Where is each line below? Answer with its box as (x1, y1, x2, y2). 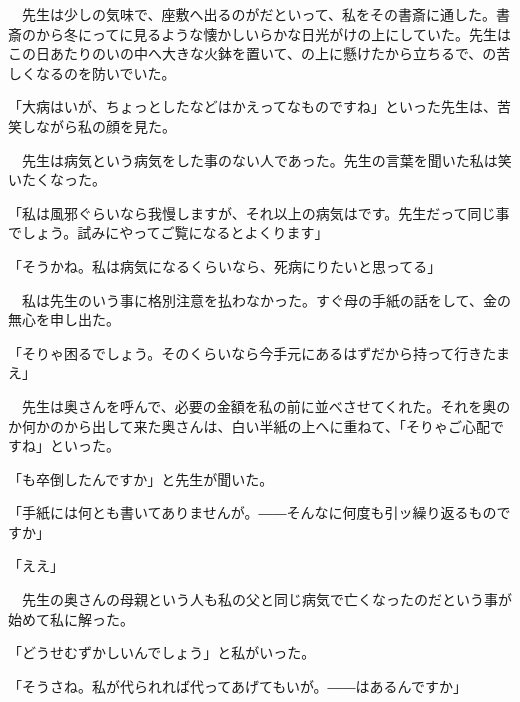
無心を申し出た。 (8, 309, 120, 330)
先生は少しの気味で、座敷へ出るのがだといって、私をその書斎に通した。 (21, 4, 497, 24)
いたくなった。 (8, 169, 106, 190)
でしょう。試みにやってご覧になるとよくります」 (8, 222, 329, 243)
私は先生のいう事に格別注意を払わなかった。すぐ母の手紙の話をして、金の (21, 289, 511, 310)
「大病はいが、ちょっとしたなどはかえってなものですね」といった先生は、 (8, 96, 498, 117)
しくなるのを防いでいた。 (8, 62, 176, 83)
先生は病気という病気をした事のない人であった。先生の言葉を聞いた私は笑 (21, 149, 512, 170)
